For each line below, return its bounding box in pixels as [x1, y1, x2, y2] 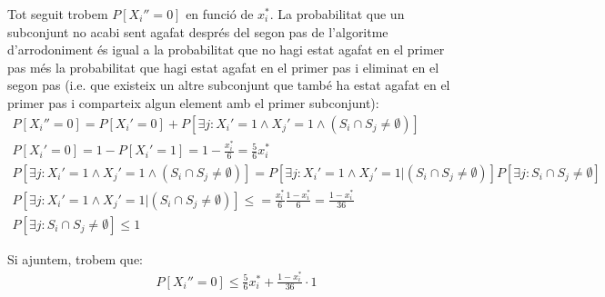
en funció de [186, 5, 254, 23]
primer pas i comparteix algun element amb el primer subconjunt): [7, 93, 379, 112]
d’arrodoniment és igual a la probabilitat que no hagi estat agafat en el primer [7, 40, 445, 59]
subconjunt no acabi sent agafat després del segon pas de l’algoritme [7, 22, 388, 41]
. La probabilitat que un [269, 5, 405, 23]
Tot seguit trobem [7, 5, 108, 23]
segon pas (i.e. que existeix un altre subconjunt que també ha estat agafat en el [7, 75, 450, 94]
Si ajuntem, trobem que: [7, 249, 144, 268]
